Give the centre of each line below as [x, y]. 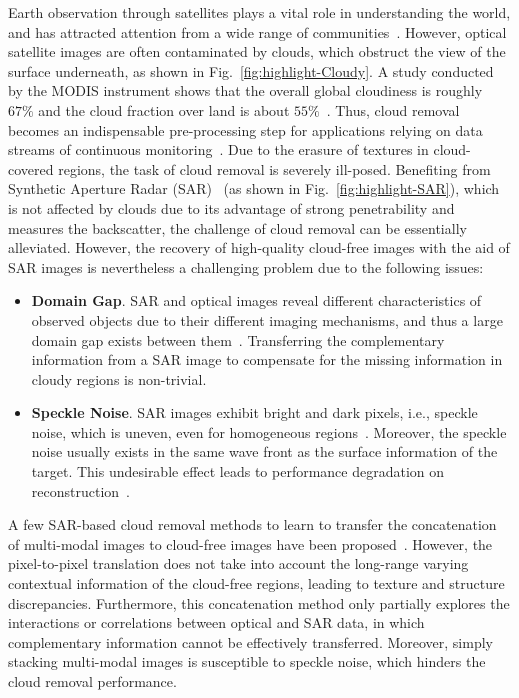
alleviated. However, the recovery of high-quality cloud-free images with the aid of [259, 247]
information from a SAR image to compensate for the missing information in [267, 359]
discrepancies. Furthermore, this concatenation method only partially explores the [259, 602]
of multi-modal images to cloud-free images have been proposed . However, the [250, 543]
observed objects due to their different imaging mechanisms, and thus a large [267, 319]
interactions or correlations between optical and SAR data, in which [216, 622]
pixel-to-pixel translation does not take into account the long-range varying [238, 563]
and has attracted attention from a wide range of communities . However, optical [257, 31]
